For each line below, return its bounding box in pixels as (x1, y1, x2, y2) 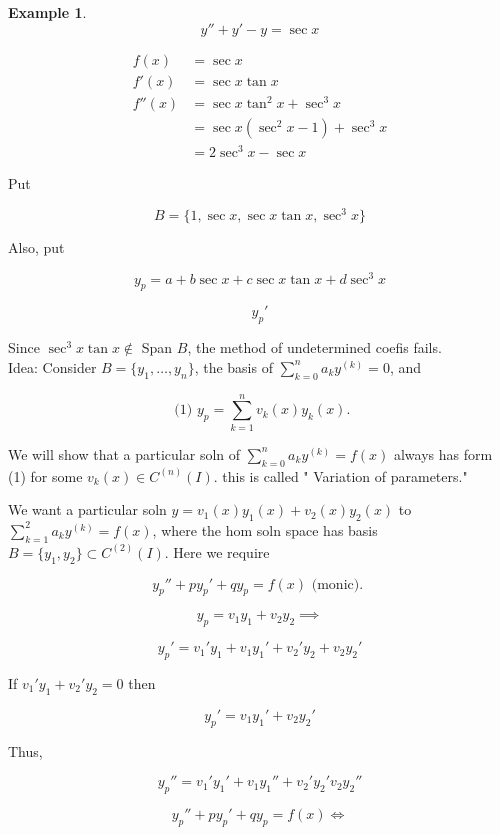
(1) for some (8, 465, 83, 486)
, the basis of (194, 356, 273, 377)
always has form (393, 443, 493, 464)
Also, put (8, 237, 65, 257)
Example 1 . (8, 2, 87, 22)
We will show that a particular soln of (8, 443, 241, 464)
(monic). (311, 577, 364, 592)
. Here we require (164, 541, 270, 562)
